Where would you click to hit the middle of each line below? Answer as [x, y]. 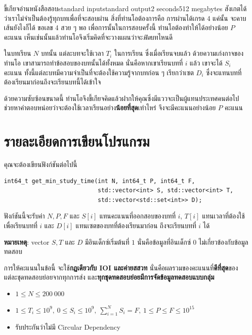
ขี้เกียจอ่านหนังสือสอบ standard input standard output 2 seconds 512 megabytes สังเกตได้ [125, 8]
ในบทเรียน [17, 53]
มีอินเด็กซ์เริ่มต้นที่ [107, 242]
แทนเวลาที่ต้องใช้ [224, 216]
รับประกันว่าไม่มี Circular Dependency [68, 327]
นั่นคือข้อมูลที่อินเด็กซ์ [164, 242]
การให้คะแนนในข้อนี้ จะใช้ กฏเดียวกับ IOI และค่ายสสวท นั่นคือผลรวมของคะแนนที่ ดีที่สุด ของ [121, 267]
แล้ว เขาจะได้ [206, 62]
